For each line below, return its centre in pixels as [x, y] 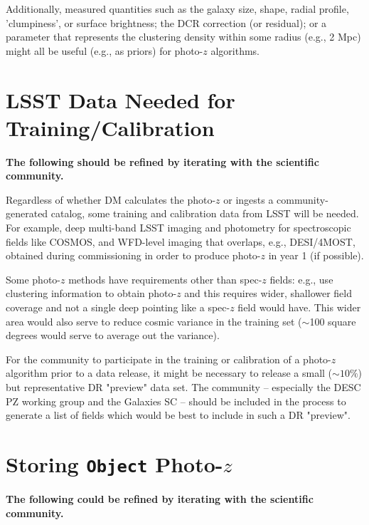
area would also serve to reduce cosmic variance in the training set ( [154, 321]
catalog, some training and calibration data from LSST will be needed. [205, 213]
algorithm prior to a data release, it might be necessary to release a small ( [169, 373]
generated [27, 213]
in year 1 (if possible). [316, 255]
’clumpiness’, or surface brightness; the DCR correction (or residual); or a [166, 22]
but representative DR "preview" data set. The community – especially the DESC [183, 387]
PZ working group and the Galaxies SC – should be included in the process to [176, 401]
